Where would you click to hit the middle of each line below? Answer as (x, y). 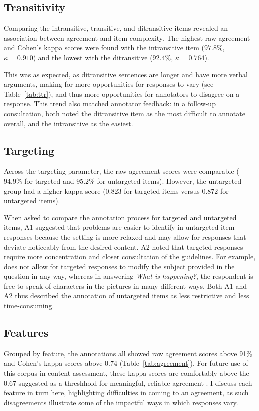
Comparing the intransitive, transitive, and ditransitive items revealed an (116, 28)
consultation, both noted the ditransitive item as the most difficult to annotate (125, 113)
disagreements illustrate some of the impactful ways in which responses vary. (121, 402)
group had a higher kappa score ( (55, 191)
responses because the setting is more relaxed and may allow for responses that (125, 237)
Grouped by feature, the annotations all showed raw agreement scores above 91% (128, 353)
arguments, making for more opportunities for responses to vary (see (109, 84)
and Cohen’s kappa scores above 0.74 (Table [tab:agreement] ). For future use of (126, 363)
